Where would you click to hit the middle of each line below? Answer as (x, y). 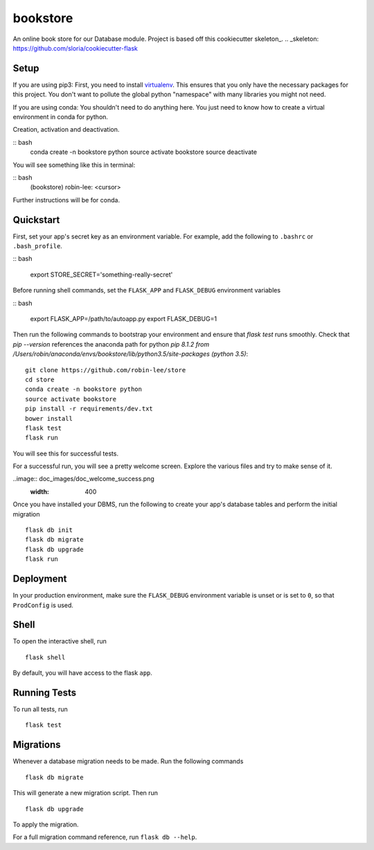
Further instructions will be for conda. (66, 200)
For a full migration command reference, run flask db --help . (105, 837)
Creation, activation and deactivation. (66, 130)
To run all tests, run (41, 709)
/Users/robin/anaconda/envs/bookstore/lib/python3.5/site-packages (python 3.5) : (131, 354)
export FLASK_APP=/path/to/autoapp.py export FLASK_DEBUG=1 (124, 319)
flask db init (49, 530)
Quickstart (36, 219)
